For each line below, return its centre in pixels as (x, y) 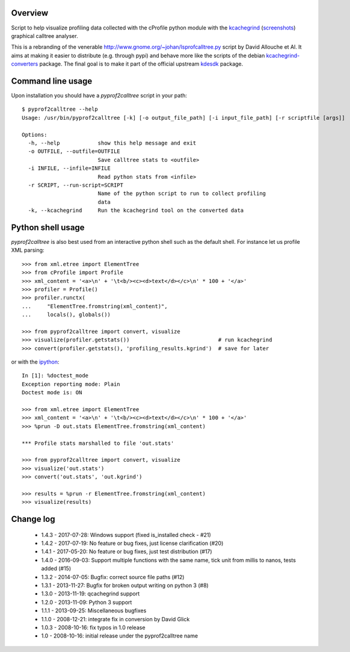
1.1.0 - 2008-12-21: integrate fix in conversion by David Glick (115, 619)
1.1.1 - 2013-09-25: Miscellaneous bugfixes (94, 610)
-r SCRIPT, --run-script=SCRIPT (75, 185)
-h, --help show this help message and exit (112, 143)
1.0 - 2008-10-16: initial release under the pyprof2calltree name (120, 636)
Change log (33, 519)
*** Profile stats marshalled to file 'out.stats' (98, 443)
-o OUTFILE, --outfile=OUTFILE (74, 151)
